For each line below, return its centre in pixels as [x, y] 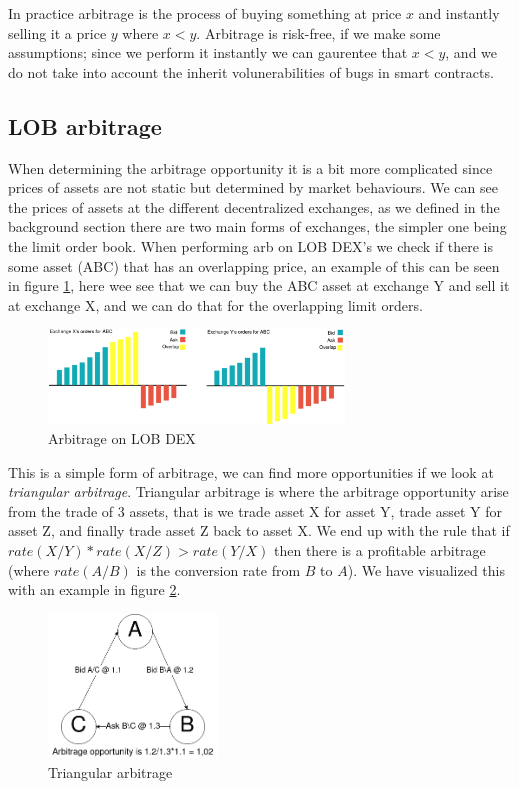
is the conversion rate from [218, 569]
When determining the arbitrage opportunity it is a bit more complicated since [250, 167]
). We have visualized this [426, 569]
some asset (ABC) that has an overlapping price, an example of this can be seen [254, 265]
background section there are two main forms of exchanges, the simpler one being [257, 226]
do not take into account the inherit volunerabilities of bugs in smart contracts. [251, 71]
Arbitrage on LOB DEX [122, 437]
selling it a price [57, 32]
